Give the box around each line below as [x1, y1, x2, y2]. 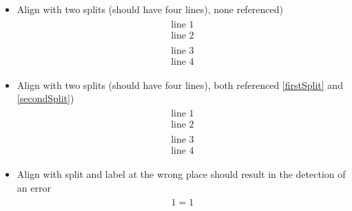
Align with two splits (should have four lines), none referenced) [17, 2, 284, 16]
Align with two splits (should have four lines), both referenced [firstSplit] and [17, 77, 343, 92]
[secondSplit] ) [17, 91, 74, 105]
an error [17, 180, 51, 194]
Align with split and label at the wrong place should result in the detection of [17, 167, 346, 181]
